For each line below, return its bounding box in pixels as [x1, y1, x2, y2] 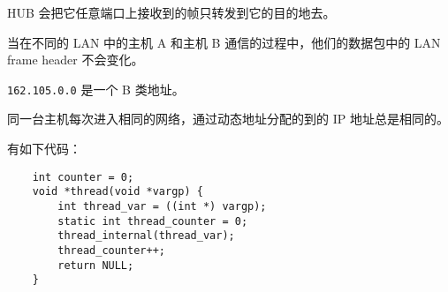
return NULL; [57, 258, 134, 272]
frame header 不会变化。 [7, 50, 144, 69]
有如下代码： [7, 139, 81, 158]
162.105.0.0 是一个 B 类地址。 [7, 79, 185, 98]
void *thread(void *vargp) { [32, 185, 203, 198]
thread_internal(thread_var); [57, 229, 235, 243]
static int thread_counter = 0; [57, 214, 248, 228]
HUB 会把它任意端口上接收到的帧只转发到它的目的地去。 [7, 4, 336, 21]
